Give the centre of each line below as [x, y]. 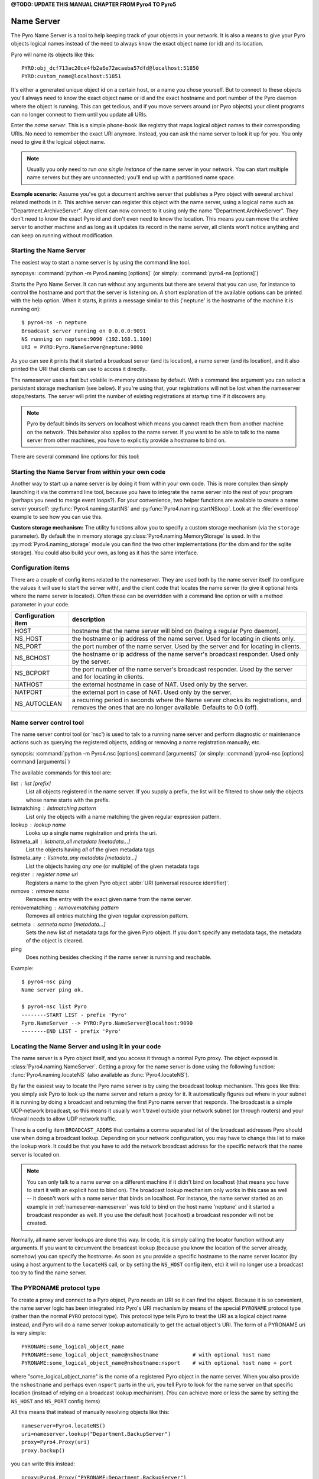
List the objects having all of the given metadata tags [90, 850]
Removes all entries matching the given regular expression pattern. [107, 916]
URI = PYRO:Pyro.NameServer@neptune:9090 [82, 347]
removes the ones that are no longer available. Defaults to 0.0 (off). [165, 708]
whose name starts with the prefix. [68, 800]
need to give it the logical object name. [58, 142]
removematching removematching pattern [65, 908]
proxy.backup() [43, 1450]
